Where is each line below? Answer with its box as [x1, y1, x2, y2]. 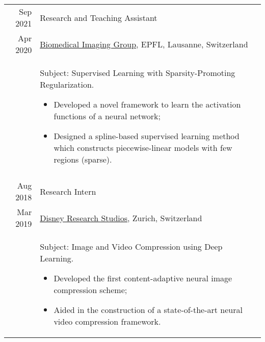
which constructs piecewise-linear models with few [54, 142, 232, 153]
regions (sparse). [54, 153, 112, 165]
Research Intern [40, 185, 96, 197]
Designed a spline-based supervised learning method [54, 130, 240, 142]
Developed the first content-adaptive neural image [54, 272, 232, 284]
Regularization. [40, 78, 94, 90]
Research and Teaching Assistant [40, 11, 157, 23]
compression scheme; [54, 284, 127, 296]
